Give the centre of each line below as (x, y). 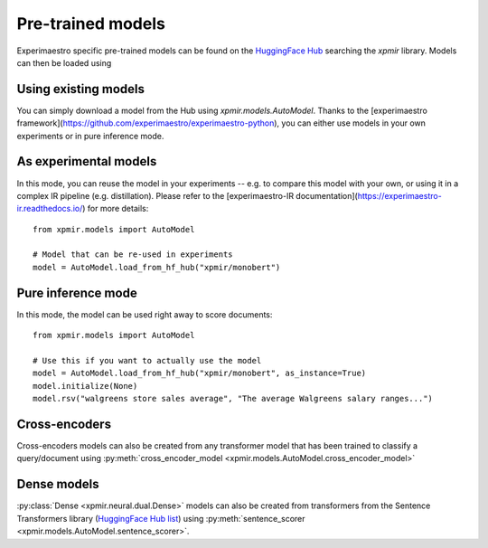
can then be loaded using (64, 62)
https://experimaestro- (399, 195)
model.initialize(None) (85, 386)
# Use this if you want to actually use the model (147, 360)
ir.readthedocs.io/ (50, 209)
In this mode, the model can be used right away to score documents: (145, 314)
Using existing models (80, 89)
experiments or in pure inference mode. (90, 136)
